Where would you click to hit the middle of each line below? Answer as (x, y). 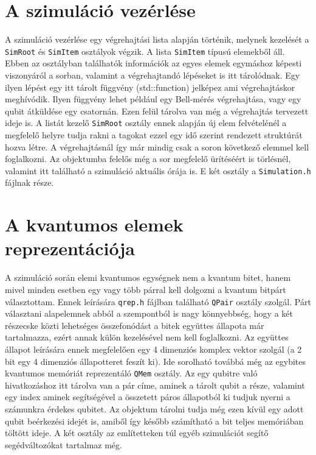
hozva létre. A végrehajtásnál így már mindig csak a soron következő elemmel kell (157, 146)
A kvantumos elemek (94, 224)
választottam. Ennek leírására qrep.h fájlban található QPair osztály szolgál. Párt (158, 301)
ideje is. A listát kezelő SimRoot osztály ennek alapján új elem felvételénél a (146, 123)
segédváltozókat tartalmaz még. (64, 444)
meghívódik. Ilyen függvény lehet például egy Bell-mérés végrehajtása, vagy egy (153, 99)
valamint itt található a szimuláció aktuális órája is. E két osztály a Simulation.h (158, 170)
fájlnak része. (29, 182)
